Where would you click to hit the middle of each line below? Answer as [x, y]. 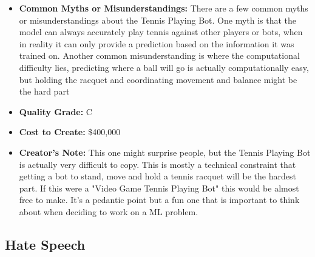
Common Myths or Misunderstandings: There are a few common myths [164, 8]
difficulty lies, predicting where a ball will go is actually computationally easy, [164, 67]
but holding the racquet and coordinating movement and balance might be [158, 79]
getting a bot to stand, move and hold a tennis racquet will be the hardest [157, 176]
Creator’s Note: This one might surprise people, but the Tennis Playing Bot [165, 152]
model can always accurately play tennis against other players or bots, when [161, 32]
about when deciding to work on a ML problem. [109, 211]
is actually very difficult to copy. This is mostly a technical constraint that [157, 164]
